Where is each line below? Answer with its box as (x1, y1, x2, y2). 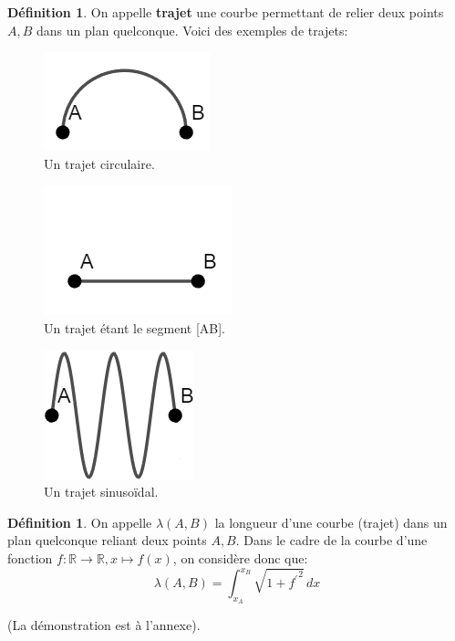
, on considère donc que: (172, 548, 308, 567)
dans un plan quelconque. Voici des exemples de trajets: (36, 20, 348, 39)
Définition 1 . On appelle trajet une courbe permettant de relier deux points (7, 3, 444, 21)
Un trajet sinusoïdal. (44, 482, 159, 501)
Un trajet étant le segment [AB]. (44, 318, 226, 337)
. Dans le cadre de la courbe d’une (235, 531, 428, 550)
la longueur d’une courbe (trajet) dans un (214, 512, 448, 531)
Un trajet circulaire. (44, 153, 155, 173)
